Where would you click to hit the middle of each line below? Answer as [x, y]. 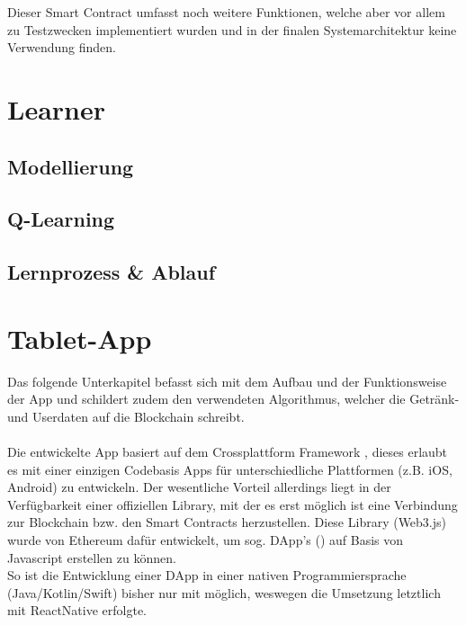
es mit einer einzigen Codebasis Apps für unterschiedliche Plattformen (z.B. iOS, [230, 469]
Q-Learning [61, 219]
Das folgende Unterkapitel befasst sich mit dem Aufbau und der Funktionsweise [227, 381]
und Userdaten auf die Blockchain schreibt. [126, 416]
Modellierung [71, 166]
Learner [56, 108]
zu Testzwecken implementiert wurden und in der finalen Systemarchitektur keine [232, 29]
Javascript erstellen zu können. [92, 557]
